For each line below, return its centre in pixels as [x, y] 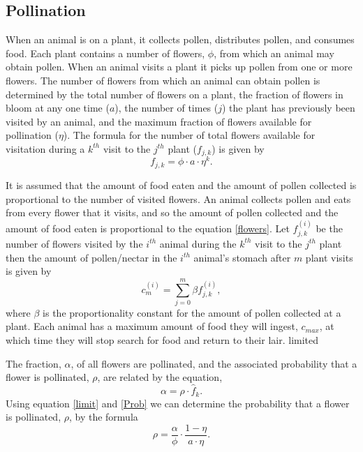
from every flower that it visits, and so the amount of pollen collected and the [172, 212]
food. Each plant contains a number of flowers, [105, 53]
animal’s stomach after [242, 257]
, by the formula [103, 417]
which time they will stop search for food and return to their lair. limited [162, 340]
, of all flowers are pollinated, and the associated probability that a [214, 363]
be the [329, 228]
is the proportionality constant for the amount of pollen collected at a [192, 312]
